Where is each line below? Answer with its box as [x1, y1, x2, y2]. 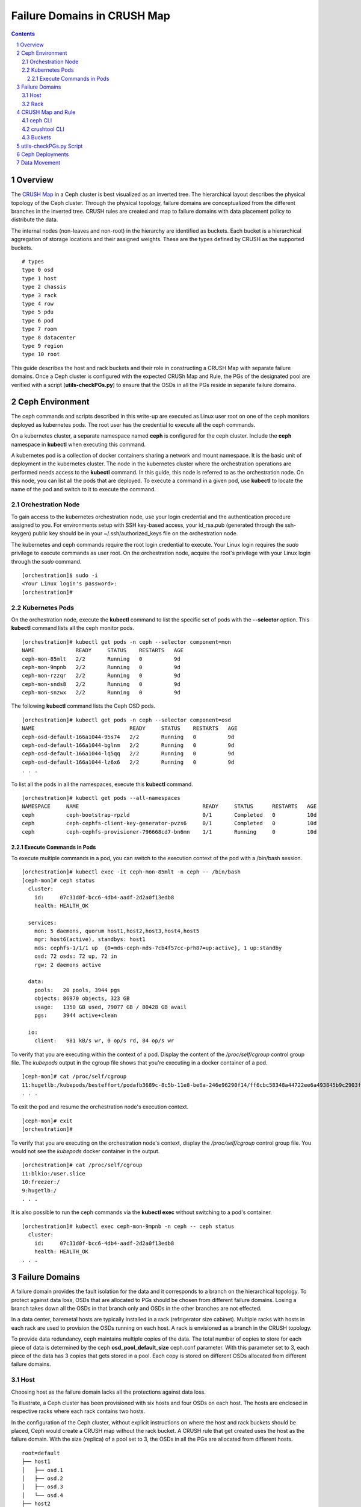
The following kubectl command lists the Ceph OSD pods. [11, 702, 156, 709]
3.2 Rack [22, 100, 44, 107]
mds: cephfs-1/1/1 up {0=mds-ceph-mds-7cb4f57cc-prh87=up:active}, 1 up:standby [34, 944, 282, 951]
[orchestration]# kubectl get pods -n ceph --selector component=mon [22, 638, 232, 645]
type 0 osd [22, 266, 54, 274]
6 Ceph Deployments [16, 151, 69, 158]
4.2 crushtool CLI [22, 125, 64, 133]
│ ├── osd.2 [22, 1475, 63, 1482]
